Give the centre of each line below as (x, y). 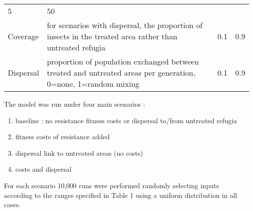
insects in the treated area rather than (112, 36)
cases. (12, 204)
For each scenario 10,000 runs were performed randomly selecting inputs (112, 185)
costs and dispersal (43, 169)
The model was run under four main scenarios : (75, 104)
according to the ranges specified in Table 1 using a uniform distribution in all (121, 195)
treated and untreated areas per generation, (121, 73)
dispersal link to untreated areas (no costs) (79, 153)
